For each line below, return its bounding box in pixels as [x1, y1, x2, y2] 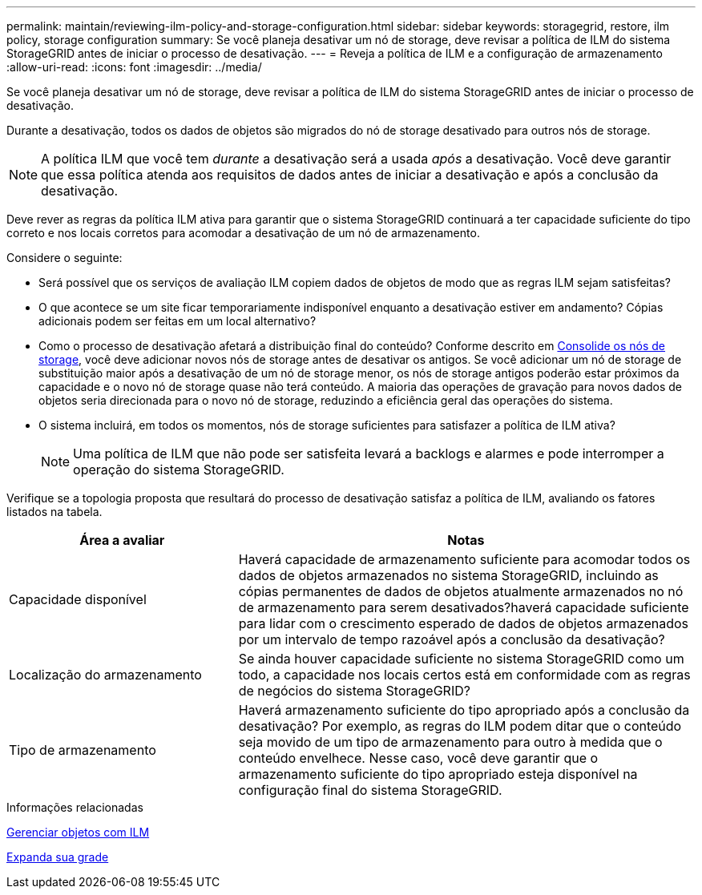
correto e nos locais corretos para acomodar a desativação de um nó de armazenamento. [6, 226, 480, 240]
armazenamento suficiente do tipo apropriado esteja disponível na [238, 766, 638, 782]
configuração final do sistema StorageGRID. [238, 782, 502, 798]
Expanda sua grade [6, 850, 109, 864]
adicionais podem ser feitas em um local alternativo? [38, 314, 317, 328]
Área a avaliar [79, 532, 165, 548]
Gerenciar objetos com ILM [6, 825, 150, 839]
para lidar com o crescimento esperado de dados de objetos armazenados [238, 615, 688, 631]
